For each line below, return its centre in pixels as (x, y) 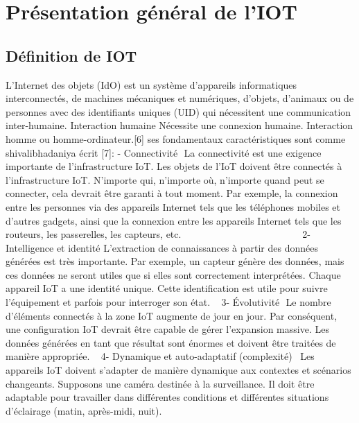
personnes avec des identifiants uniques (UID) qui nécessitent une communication (178, 111)
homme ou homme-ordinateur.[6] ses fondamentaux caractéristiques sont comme (176, 138)
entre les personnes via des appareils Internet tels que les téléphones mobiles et (173, 206)
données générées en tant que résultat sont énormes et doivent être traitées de (171, 342)
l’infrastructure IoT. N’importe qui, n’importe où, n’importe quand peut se (165, 179)
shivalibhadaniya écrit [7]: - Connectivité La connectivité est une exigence (164, 152)
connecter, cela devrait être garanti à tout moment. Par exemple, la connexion (172, 193)
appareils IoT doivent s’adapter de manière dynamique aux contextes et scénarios (178, 370)
